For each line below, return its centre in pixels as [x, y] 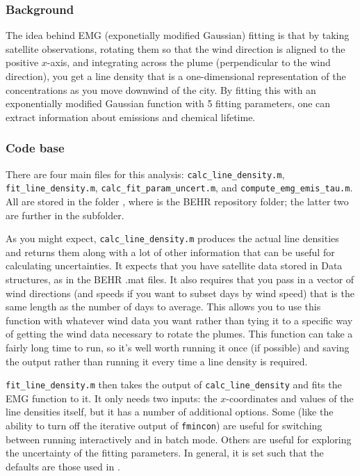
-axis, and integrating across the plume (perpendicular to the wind [189, 62]
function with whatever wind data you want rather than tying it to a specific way [179, 320]
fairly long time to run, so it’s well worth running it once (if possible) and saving [178, 347]
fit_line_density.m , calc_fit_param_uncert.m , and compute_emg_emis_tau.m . [179, 188]
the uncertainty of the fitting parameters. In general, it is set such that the [165, 453]
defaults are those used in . [63, 466]
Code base [35, 148]
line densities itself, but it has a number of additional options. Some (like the [170, 412]
